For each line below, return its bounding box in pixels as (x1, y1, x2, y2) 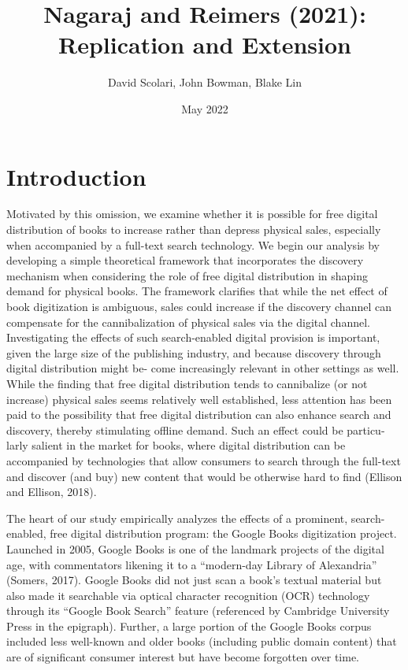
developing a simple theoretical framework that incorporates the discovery (6, 252, 364, 268)
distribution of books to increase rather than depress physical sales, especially (6, 221, 381, 238)
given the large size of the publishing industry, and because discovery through (6, 344, 381, 361)
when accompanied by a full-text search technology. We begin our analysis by (6, 236, 380, 253)
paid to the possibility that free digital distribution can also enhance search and (6, 406, 391, 423)
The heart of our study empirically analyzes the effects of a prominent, (6, 509, 348, 526)
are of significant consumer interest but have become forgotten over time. (6, 649, 359, 665)
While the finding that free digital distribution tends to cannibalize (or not (6, 375, 368, 391)
